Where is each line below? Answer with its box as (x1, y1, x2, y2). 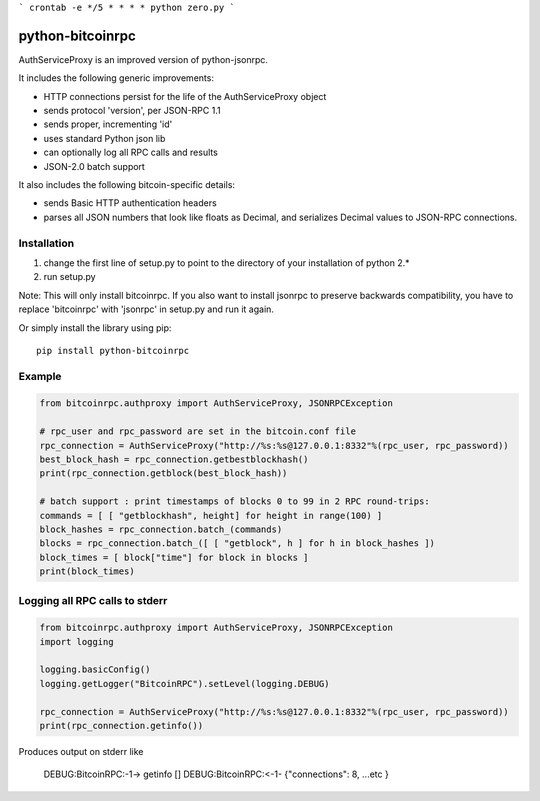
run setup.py (43, 271, 96, 283)
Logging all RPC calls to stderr (18, 593, 168, 607)
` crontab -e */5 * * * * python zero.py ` (18, 2, 235, 13)
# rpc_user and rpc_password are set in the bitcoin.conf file (39, 426, 357, 437)
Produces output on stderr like (18, 746, 144, 757)
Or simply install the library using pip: (18, 321, 172, 334)
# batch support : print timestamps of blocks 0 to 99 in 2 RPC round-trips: (39, 496, 430, 507)
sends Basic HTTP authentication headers (43, 197, 217, 209)
